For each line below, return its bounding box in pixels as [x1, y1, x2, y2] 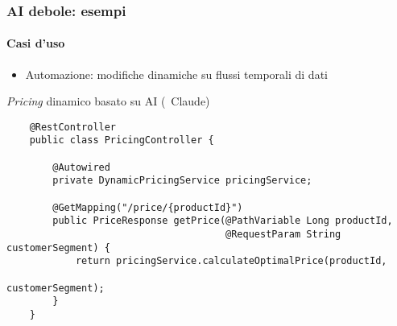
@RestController [29, 121, 117, 133]
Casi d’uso [6, 35, 65, 52]
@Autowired [52, 161, 110, 173]
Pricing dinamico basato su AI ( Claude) [6, 93, 210, 109]
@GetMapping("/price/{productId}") [52, 201, 243, 213]
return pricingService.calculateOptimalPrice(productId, [75, 255, 387, 267]
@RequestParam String [225, 229, 341, 241]
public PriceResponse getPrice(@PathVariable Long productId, [52, 215, 393, 227]
